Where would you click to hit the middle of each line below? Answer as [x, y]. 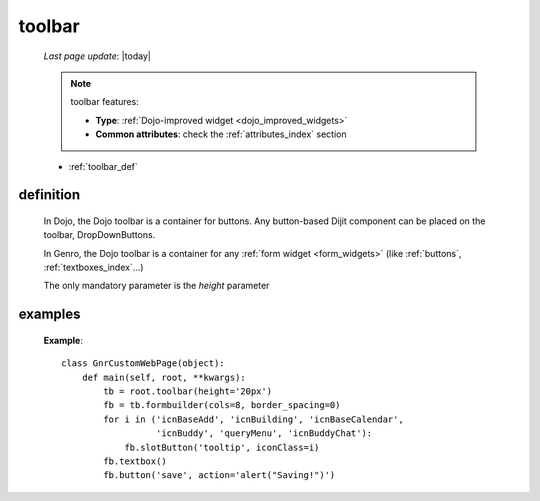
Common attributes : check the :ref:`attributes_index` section [221, 134]
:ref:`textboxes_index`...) [93, 267]
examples [49, 314]
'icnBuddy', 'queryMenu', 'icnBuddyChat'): [264, 433]
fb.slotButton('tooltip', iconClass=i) [222, 447]
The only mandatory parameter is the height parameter [156, 286]
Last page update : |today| [97, 56]
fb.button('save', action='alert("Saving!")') [219, 475]
